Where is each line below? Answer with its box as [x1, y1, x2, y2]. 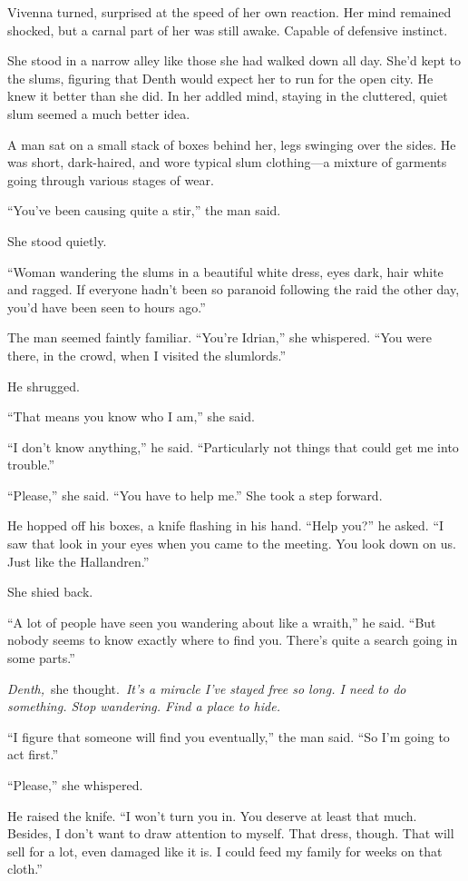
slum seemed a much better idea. [7, 104, 190, 123]
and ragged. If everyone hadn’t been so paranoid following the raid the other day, [7, 280, 460, 299]
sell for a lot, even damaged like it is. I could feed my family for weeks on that [7, 841, 443, 860]
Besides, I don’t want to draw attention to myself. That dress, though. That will [7, 824, 454, 843]
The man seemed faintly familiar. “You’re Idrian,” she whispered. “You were [7, 328, 432, 347]
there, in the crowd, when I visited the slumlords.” [7, 345, 287, 364]
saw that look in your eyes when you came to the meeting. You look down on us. [7, 534, 456, 553]
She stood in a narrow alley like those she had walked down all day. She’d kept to [7, 51, 462, 70]
